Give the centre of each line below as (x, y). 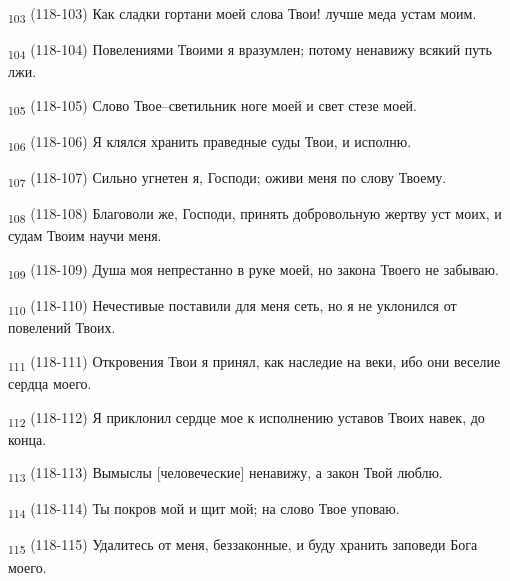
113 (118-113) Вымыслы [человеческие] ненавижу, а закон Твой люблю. (225, 474)
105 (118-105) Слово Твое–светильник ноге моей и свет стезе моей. (212, 106)
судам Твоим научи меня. (85, 235)
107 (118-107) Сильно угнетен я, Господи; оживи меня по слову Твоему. (227, 178)
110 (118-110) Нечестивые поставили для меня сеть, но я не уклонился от (232, 306)
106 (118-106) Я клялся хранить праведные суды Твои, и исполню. (210, 142)
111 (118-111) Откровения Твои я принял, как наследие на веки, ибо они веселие (254, 362)
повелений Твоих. (62, 327)
